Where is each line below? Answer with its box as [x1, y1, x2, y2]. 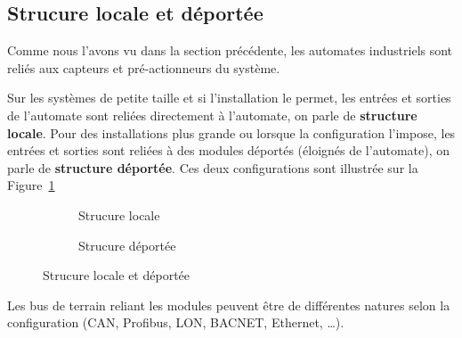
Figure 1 [7, 176, 55, 194]
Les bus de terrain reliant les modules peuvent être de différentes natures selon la [7, 295, 450, 314]
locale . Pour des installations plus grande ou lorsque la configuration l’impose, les [7, 123, 456, 142]
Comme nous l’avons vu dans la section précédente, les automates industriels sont [7, 41, 453, 60]
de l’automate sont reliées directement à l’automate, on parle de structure [7, 105, 417, 124]
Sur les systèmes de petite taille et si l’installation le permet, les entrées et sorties [7, 88, 451, 107]
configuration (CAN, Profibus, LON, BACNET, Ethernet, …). [7, 313, 344, 332]
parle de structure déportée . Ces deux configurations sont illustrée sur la [7, 158, 418, 177]
